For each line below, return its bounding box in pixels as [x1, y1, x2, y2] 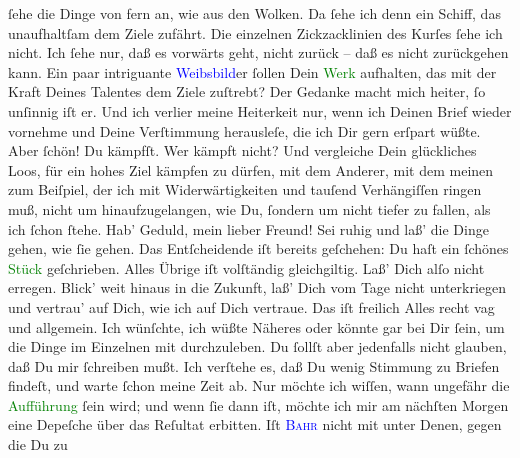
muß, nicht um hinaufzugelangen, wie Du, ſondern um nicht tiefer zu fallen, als [8, 198, 491, 219]
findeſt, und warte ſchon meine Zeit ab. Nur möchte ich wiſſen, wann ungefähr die [8, 375, 510, 396]
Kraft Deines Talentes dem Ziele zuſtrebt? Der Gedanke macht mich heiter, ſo [8, 81, 486, 102]
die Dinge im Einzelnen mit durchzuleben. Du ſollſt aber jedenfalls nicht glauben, [8, 336, 507, 357]
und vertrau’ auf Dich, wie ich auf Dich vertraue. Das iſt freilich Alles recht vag [8, 296, 495, 317]
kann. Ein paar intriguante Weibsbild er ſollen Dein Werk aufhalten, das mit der [8, 61, 497, 82]
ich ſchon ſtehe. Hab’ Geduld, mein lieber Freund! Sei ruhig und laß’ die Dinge [8, 218, 489, 239]
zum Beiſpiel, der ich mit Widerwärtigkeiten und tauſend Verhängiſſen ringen [8, 179, 482, 200]
